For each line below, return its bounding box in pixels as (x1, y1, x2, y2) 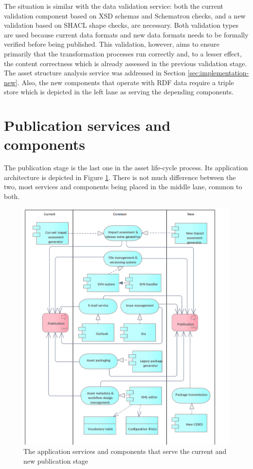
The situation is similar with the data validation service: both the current (4, 1, 223, 11)
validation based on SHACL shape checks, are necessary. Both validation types (4, 20, 238, 30)
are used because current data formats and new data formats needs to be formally (4, 29, 249, 39)
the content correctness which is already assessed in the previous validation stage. (4, 58, 247, 68)
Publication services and (4, 115, 171, 135)
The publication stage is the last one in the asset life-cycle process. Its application (4, 162, 248, 173)
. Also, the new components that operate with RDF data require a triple (18, 77, 234, 87)
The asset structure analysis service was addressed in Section (4, 68, 185, 78)
